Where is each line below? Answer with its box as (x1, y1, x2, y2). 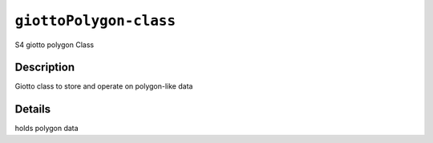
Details (14, 102, 51, 116)
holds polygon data (14, 124, 79, 133)
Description (14, 61, 75, 74)
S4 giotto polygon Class (14, 40, 95, 50)
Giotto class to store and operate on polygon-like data (14, 81, 193, 91)
